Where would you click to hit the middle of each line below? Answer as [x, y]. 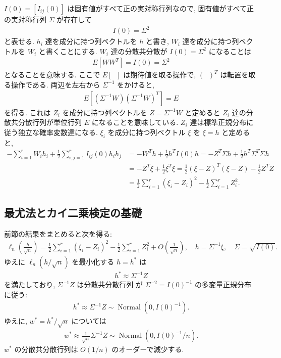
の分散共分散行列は [46, 349]
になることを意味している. [135, 122]
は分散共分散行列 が [110, 284]
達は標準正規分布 [218, 122]
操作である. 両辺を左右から [55, 84]
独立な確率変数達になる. [58, 132]
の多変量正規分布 [223, 284]
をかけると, [135, 84]
